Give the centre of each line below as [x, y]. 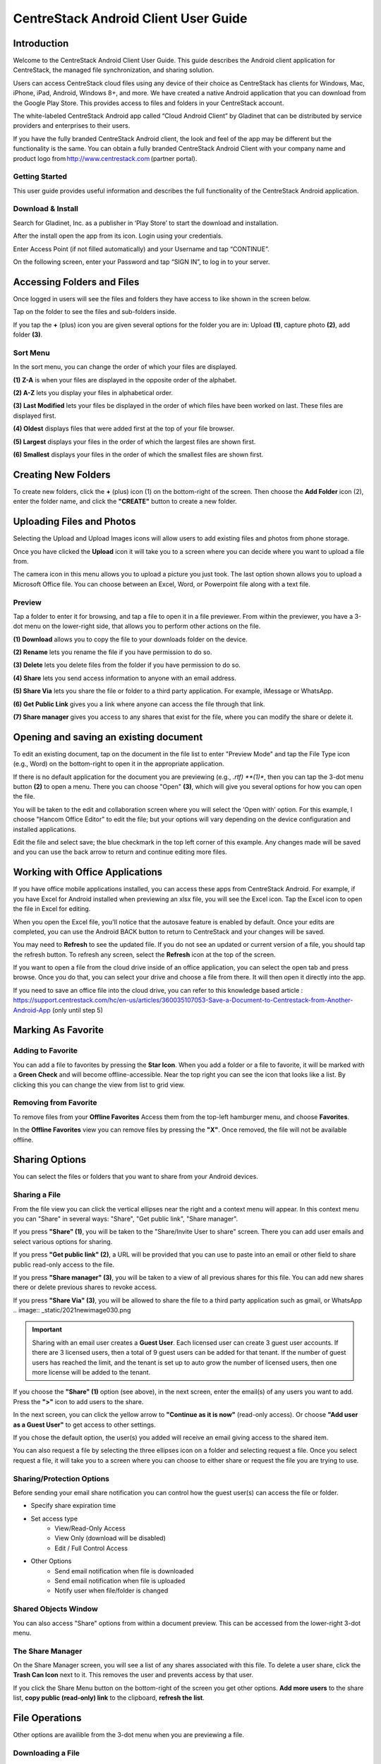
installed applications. [45, 829]
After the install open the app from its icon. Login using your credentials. [118, 236]
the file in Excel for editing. [52, 909]
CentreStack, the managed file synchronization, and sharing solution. [114, 70]
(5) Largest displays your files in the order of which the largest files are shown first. [134, 442]
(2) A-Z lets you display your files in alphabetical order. [93, 393]
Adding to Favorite [45, 1051]
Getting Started [40, 176]
